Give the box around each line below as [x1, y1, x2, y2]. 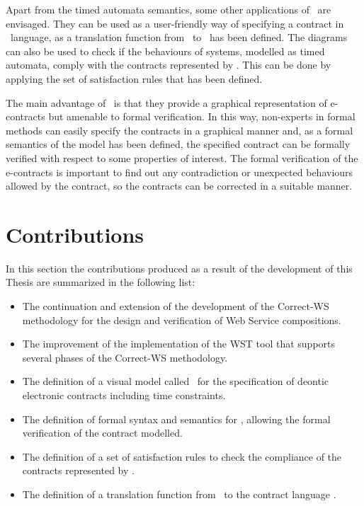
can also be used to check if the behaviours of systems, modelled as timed [6, 43, 325, 58]
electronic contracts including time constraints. [22, 388, 226, 402]
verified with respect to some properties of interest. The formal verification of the [6, 150, 358, 165]
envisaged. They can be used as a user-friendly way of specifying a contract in [6, 16, 344, 30]
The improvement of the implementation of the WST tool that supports [22, 336, 336, 351]
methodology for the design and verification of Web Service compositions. [22, 312, 341, 327]
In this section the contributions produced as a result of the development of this [6, 260, 353, 275]
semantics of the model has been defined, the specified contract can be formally [6, 137, 351, 151]
